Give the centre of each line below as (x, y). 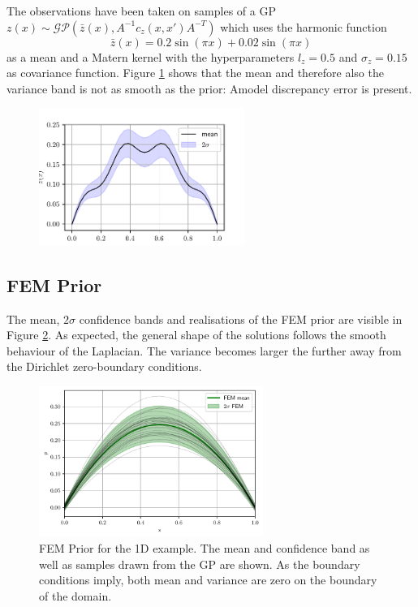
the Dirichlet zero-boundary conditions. (104, 366)
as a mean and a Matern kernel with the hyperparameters (151, 56)
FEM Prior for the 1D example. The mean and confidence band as (205, 548)
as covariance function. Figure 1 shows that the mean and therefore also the (195, 73)
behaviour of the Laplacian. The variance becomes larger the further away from (204, 350)
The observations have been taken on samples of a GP (141, 11)
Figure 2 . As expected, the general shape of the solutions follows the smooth (196, 335)
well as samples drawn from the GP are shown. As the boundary (200, 564)
